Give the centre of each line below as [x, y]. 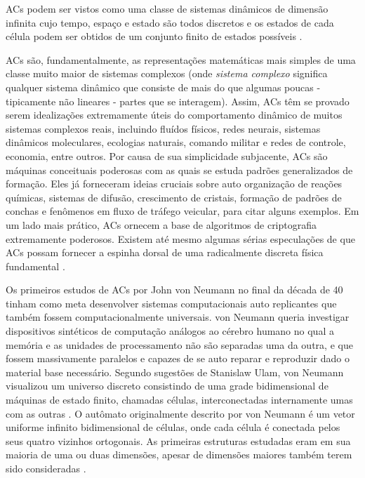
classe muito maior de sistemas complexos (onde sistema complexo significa [167, 73]
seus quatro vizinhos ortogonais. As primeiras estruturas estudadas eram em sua [178, 440]
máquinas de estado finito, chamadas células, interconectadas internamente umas [179, 400]
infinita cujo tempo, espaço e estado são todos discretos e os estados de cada [170, 22]
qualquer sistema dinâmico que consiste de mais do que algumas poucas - [163, 87]
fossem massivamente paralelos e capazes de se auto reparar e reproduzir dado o [178, 358]
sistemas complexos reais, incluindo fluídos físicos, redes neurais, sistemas [163, 128]
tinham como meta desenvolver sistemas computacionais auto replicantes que [171, 303]
